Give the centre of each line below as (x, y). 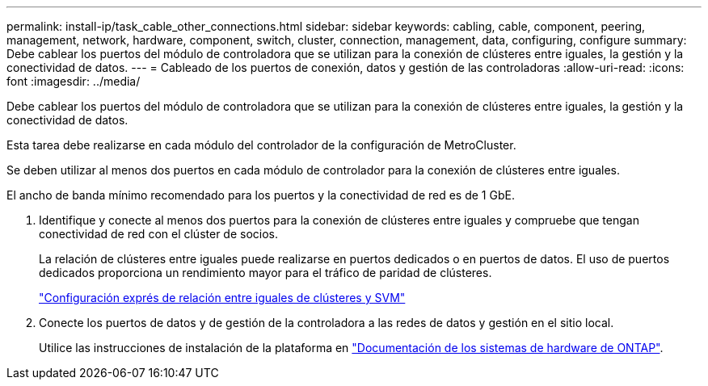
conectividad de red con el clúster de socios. (159, 234)
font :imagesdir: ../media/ (74, 81)
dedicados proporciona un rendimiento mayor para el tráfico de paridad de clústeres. (265, 273)
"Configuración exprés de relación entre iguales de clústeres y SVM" (222, 298)
